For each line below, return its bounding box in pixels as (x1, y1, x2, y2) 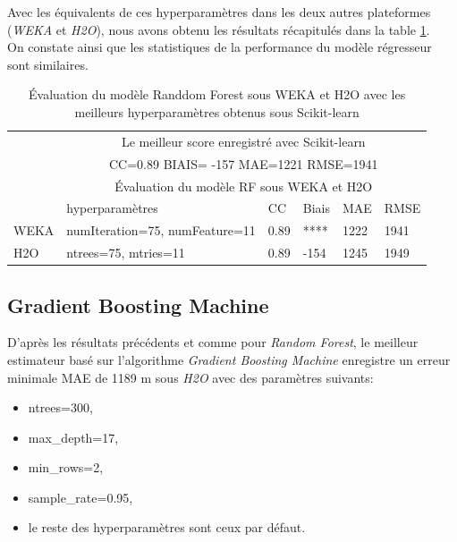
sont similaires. (7, 55, 89, 73)
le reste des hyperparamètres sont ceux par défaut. (28, 518, 306, 537)
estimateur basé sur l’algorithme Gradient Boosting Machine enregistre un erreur (7, 350, 451, 368)
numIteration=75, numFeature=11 (66, 221, 256, 240)
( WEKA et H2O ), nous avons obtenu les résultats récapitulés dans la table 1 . (7, 20, 430, 38)
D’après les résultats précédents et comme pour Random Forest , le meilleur (7, 333, 419, 351)
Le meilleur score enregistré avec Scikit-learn (121, 131, 366, 150)
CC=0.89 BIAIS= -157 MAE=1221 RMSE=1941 (108, 154, 378, 173)
